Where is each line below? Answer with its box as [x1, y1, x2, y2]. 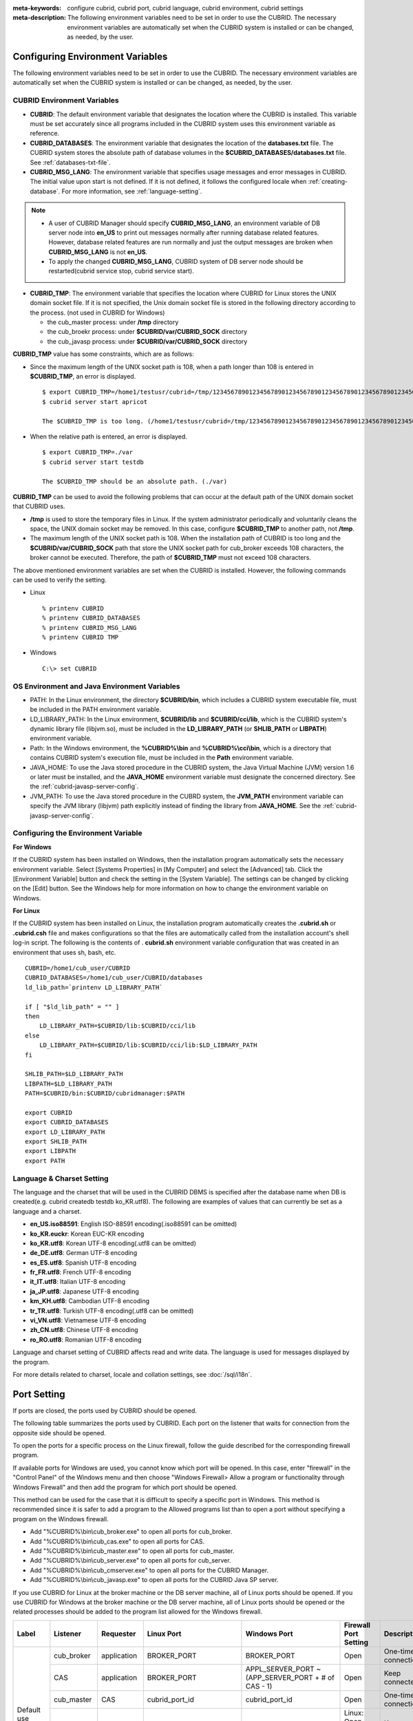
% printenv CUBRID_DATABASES [42, 614, 140, 622]
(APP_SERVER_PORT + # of [245, 1673, 335, 1682]
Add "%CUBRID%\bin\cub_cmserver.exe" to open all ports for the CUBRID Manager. [30, 1566, 269, 1574]
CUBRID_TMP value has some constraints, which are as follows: [12, 350, 194, 358]
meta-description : [12, 14, 67, 22]
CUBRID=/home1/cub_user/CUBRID [25, 964, 131, 972]
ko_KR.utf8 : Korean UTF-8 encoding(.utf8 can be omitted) [30, 1239, 196, 1247]
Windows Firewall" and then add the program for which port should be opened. [12, 1483, 237, 1491]
